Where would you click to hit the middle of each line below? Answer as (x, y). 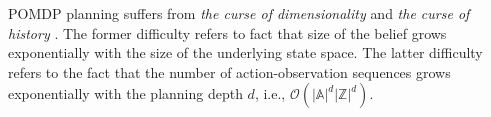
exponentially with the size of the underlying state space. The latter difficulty (245, 52)
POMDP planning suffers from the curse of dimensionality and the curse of (239, 13)
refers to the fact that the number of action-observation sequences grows (229, 71)
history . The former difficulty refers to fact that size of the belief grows (227, 32)
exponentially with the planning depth (125, 93)
